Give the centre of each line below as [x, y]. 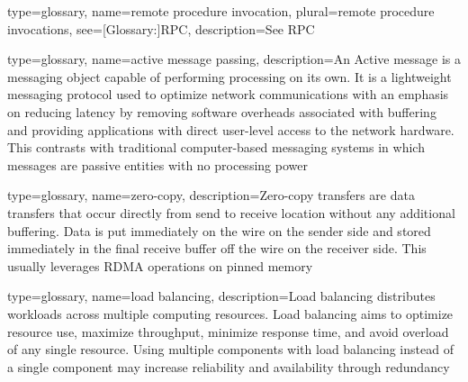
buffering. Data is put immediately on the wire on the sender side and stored [219, 230]
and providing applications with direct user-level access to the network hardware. [231, 129]
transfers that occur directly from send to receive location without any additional [231, 212]
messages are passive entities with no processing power [157, 164]
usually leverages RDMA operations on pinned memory [160, 265]
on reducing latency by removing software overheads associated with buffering [222, 111]
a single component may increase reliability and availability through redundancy [229, 366]
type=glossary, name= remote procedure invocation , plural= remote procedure [221, 11]
